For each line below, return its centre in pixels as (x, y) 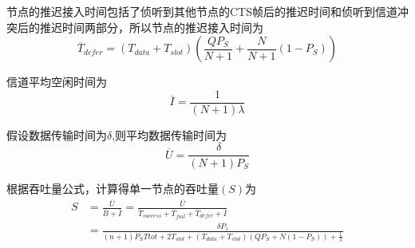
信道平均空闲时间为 (57, 82)
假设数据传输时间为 (57, 134)
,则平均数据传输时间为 (170, 134)
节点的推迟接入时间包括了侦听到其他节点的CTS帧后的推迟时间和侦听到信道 (202, 11)
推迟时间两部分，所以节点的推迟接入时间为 (151, 27)
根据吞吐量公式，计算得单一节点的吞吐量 (113, 188)
